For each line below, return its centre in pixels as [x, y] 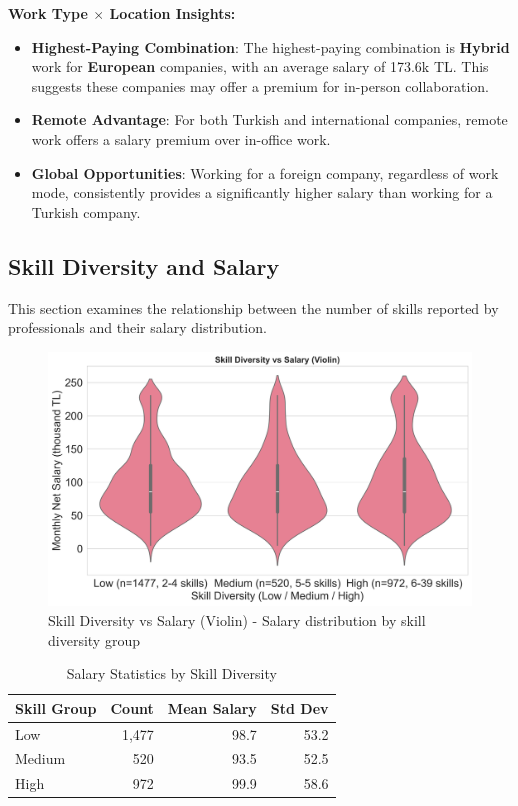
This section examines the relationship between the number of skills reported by [253, 307]
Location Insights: [172, 13]
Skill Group [56, 707]
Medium [40, 758]
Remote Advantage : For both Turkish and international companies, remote [269, 119]
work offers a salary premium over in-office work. [181, 138]
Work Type [48, 13]
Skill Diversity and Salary [144, 265]
